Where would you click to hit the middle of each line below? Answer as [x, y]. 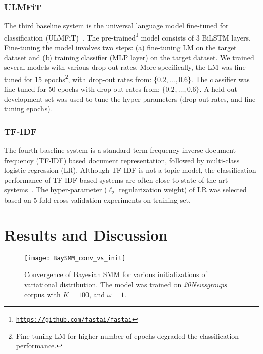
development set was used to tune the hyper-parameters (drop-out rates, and [123, 99]
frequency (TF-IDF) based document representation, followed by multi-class [122, 160]
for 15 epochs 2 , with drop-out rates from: [88, 78]
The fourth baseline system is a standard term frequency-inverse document [120, 150]
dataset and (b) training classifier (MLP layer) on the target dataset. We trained [129, 57]
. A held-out [218, 89]
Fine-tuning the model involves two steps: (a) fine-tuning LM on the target [120, 47]
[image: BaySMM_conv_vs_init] [75, 258]
